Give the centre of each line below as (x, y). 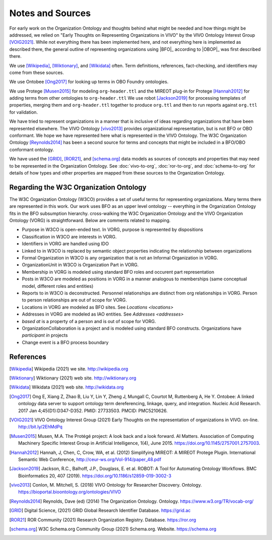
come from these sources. (37, 72)
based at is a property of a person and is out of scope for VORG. (89, 321)
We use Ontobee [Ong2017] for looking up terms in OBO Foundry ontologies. (89, 82)
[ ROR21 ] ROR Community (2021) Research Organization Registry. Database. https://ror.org (103, 520)
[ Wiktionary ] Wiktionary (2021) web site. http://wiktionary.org (73, 378)
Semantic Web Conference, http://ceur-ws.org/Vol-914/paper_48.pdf (90, 459)
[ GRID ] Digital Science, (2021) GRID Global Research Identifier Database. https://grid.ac (100, 510)
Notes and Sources (50, 13)
